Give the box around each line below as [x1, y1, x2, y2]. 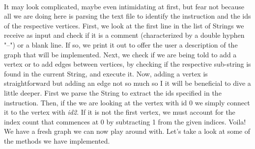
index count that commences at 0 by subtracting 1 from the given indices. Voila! [4, 116, 246, 126]
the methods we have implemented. [4, 135, 110, 146]
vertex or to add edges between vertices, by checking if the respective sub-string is [4, 59, 251, 69]
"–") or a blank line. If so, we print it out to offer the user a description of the [4, 39, 238, 50]
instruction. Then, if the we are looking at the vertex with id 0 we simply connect [4, 97, 250, 107]
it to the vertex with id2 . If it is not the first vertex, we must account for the [4, 107, 235, 117]
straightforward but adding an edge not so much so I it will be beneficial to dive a [4, 78, 251, 88]
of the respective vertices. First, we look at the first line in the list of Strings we [4, 20, 244, 30]
